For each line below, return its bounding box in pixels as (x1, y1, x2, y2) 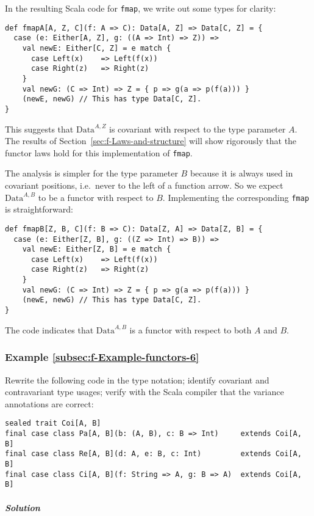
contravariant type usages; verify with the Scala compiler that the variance (5, 385, 284, 398)
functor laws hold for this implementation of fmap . (5, 146, 193, 159)
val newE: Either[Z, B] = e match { (22, 245, 171, 254)
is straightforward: (5, 203, 73, 216)
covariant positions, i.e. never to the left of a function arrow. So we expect (5, 179, 284, 191)
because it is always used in (190, 167, 293, 180)
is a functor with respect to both (129, 323, 252, 336)
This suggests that (5, 122, 74, 135)
